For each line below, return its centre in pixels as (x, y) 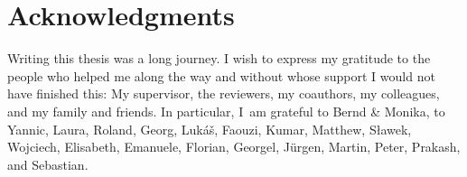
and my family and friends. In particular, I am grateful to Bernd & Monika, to (226, 111)
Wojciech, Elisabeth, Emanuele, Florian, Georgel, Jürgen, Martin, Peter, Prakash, (234, 147)
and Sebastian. (48, 164)
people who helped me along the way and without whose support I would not (221, 75)
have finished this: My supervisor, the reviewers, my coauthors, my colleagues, (224, 93)
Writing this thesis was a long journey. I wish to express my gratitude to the (219, 58)
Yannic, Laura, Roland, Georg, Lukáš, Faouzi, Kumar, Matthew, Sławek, (210, 129)
